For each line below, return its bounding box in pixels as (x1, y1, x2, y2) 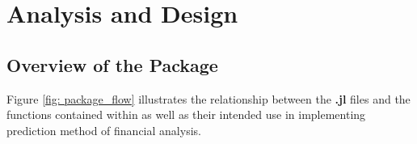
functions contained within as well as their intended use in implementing (6, 106, 366, 123)
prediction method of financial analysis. (6, 121, 201, 138)
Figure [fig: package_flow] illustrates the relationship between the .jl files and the (6, 90, 411, 107)
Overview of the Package (6, 52, 218, 77)
